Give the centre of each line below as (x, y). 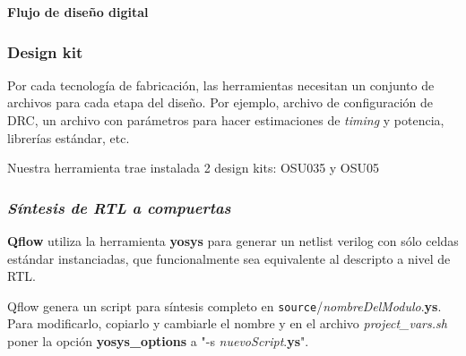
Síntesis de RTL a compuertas (119, 207)
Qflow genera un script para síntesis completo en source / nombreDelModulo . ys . (224, 305)
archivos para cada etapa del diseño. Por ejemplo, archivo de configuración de (220, 102)
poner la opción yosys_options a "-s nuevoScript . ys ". (158, 341)
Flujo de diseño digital (78, 12)
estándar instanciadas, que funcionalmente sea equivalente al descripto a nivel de (229, 258)
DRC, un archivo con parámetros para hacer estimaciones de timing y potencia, (226, 120)
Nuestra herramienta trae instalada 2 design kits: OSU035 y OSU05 (194, 168)
